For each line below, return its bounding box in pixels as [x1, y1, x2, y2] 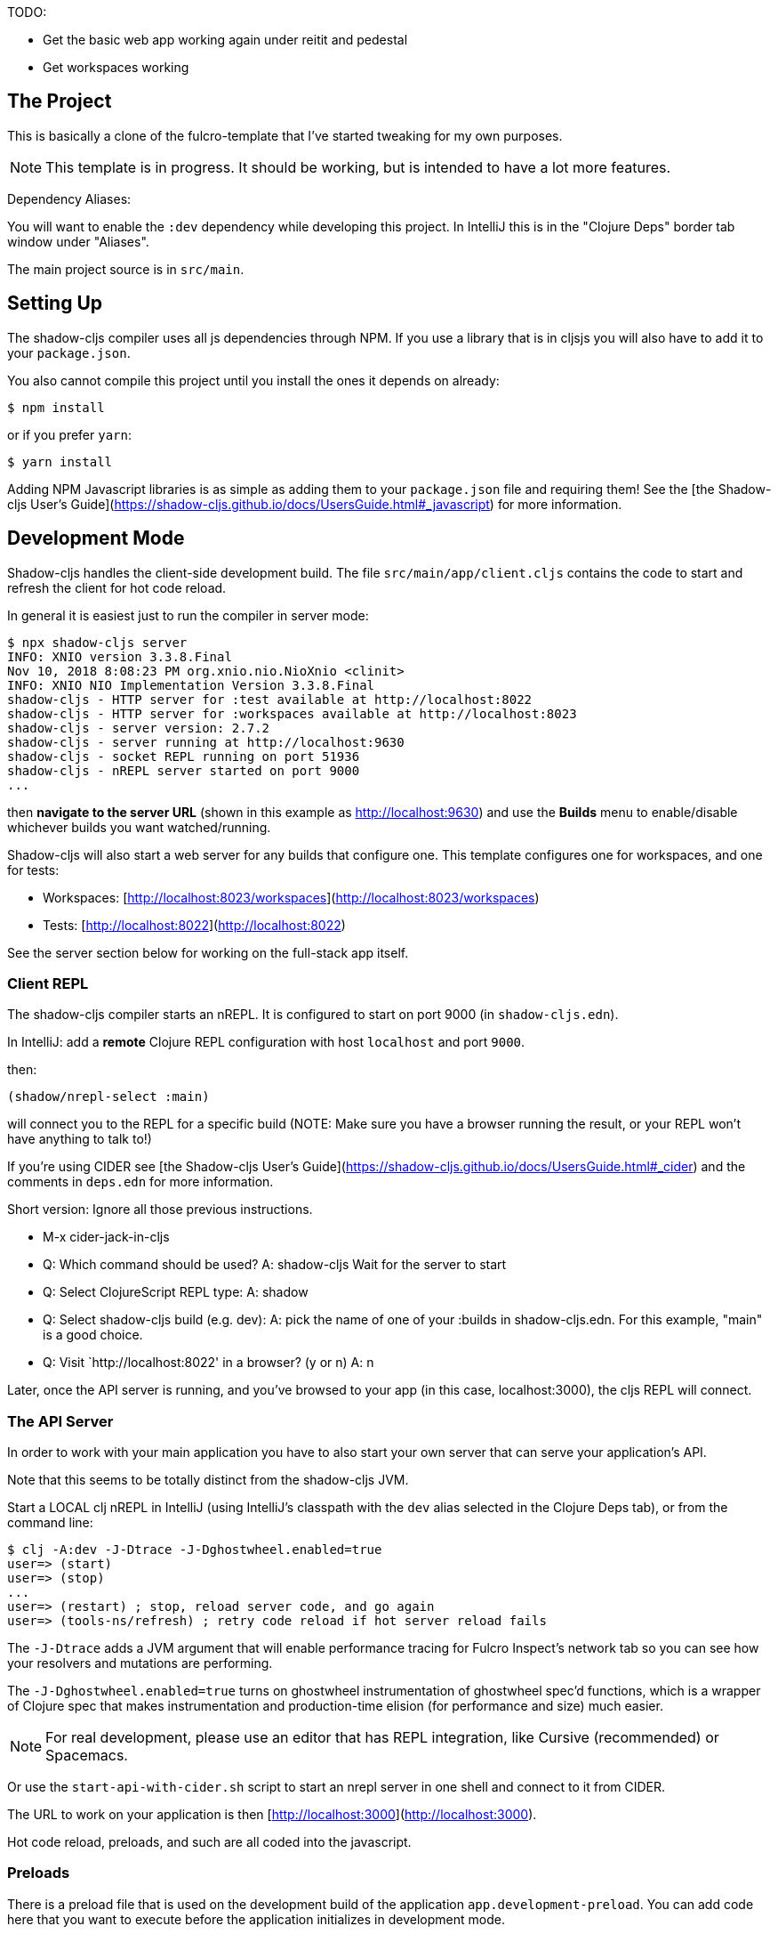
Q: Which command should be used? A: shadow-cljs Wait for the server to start [43, 1257, 507, 1273]
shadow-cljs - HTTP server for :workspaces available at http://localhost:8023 [7, 706, 577, 721]
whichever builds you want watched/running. [7, 819, 271, 835]
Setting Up [7, 292, 103, 315]
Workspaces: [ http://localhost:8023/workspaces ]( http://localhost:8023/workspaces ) [43, 889, 540, 905]
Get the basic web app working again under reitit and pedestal [43, 32, 408, 47]
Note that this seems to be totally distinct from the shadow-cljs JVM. [7, 1472, 409, 1488]
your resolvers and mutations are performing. [7, 1655, 273, 1671]
